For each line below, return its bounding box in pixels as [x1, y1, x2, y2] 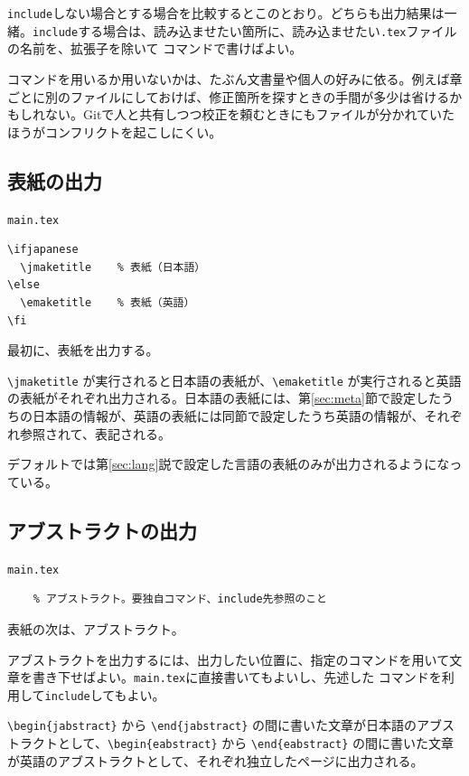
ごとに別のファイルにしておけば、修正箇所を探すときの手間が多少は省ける [7, 87, 450, 106]
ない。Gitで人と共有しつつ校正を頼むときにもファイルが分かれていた [44, 105, 455, 124]
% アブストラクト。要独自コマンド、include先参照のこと [33, 593, 327, 606]
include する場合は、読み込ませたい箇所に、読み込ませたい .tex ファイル [33, 21, 457, 40]
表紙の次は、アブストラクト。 [7, 619, 184, 638]
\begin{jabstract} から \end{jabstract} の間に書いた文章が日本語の [7, 715, 417, 734]
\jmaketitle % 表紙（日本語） [20, 260, 206, 274]
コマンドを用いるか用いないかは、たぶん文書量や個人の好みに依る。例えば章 [7, 69, 463, 88]
